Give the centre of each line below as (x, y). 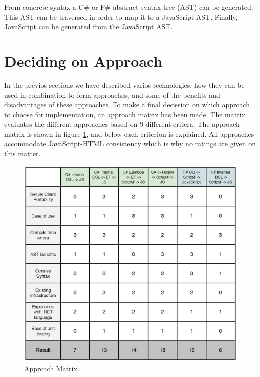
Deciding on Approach (83, 60)
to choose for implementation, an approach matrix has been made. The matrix (125, 114)
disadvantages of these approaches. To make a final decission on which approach (127, 105)
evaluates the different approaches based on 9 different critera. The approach (122, 124)
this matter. (22, 154)
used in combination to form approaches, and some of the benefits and (112, 95)
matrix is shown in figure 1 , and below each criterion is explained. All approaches (129, 134)
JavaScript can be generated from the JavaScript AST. (88, 26)
